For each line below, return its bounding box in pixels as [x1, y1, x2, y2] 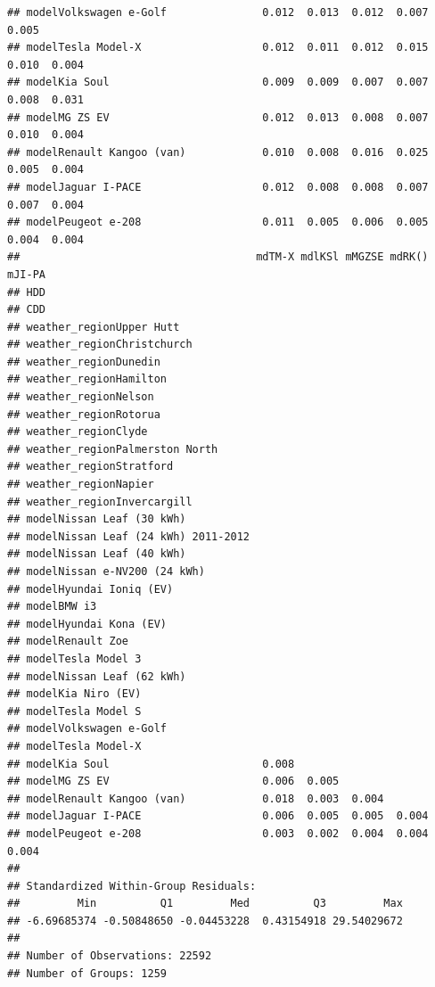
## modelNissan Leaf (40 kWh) [7, 547, 186, 561]
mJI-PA [7, 267, 45, 281]
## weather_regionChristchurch [7, 338, 193, 351]
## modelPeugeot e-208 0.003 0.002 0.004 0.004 [7, 827, 429, 840]
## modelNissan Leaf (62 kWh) [7, 670, 186, 683]
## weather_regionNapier [7, 478, 154, 491]
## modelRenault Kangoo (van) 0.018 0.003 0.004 [7, 792, 384, 805]
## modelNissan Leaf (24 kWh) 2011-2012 [7, 530, 250, 543]
